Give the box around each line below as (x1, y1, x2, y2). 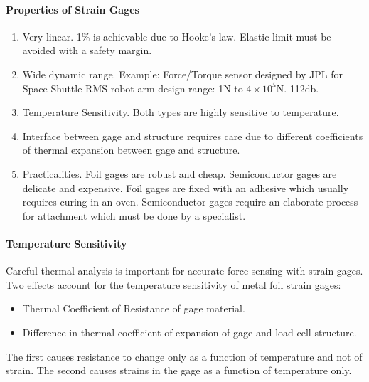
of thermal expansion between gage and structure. (22, 142, 240, 157)
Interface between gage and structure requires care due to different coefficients (22, 128, 363, 143)
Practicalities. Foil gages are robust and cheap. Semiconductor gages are (22, 166, 337, 181)
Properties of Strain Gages (6, 1, 139, 16)
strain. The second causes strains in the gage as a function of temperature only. (6, 363, 352, 378)
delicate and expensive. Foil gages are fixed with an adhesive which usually (22, 180, 349, 195)
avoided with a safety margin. (22, 43, 152, 58)
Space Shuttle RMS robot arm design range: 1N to (22, 80, 243, 95)
